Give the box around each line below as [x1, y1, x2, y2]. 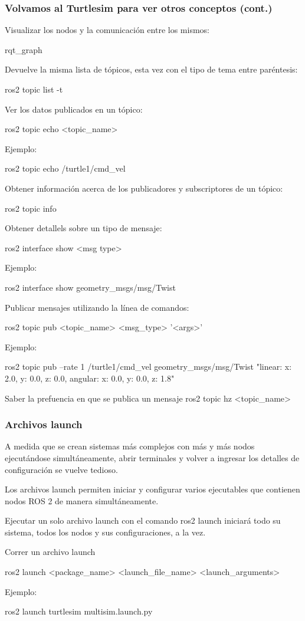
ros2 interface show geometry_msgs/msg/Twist [5, 281, 176, 293]
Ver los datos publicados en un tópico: [5, 103, 143, 115]
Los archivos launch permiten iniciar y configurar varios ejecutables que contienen [5, 483, 300, 495]
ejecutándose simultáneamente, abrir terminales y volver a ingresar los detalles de [5, 451, 300, 464]
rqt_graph [5, 43, 42, 55]
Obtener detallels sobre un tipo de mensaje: [5, 222, 162, 234]
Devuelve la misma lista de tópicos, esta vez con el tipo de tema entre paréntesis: [5, 63, 298, 75]
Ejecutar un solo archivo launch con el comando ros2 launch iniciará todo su [5, 514, 281, 527]
